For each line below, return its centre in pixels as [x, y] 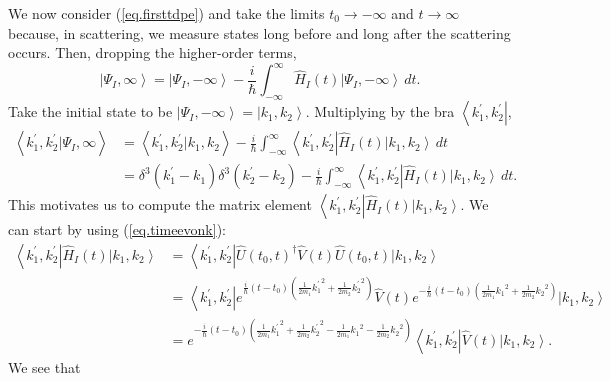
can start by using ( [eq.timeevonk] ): [117, 229]
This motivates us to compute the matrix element [160, 204]
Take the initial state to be [90, 111]
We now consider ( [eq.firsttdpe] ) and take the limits [166, 13]
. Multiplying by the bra [380, 111]
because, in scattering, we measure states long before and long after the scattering [259, 32]
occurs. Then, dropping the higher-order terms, [152, 52]
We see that [44, 366]
